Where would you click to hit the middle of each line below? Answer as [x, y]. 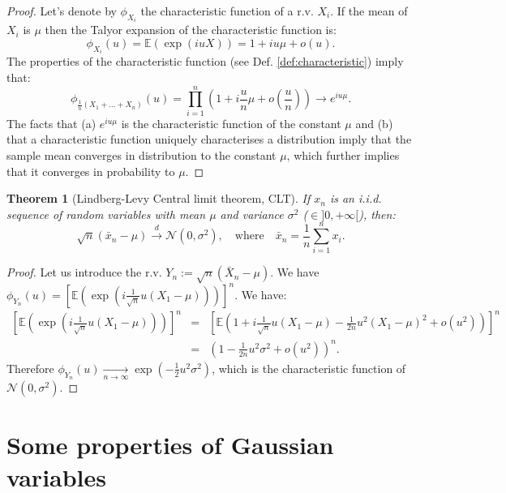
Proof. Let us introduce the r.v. [84, 272]
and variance [252, 214]
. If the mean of [369, 11]
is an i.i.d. [356, 198]
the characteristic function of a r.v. [227, 11]
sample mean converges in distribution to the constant [142, 154]
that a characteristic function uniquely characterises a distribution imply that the [209, 139]
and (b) [374, 123]
